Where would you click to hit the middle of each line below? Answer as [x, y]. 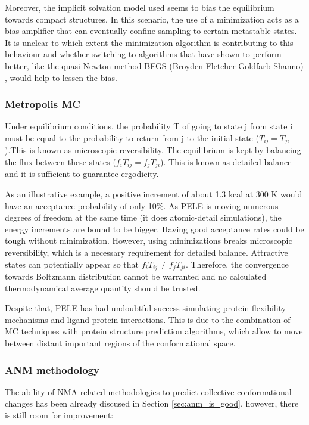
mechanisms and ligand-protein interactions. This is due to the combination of [148, 319]
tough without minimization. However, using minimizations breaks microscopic [149, 241]
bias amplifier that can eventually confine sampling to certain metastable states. [151, 31]
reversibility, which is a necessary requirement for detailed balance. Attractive [146, 252]
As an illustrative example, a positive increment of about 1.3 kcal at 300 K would [154, 194]
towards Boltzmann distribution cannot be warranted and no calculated [136, 276]
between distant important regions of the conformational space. [120, 343]
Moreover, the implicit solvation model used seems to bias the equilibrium [140, 7]
